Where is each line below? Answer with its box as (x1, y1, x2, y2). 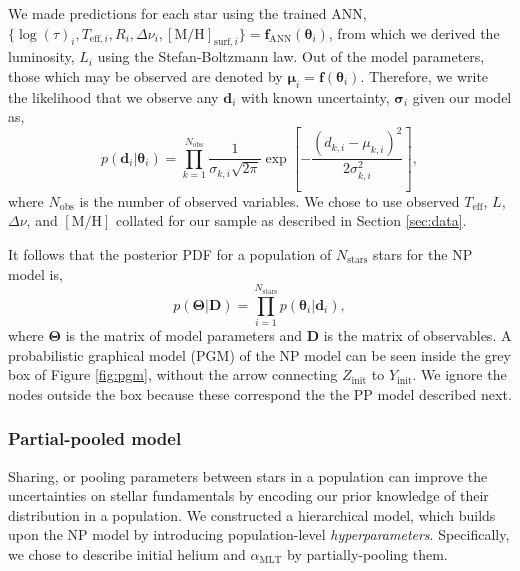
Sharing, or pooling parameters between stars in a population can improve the (8, 465, 488, 486)
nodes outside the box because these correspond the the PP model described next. (8, 383, 512, 404)
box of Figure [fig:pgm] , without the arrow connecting (8, 364, 338, 385)
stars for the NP (372, 244, 473, 265)
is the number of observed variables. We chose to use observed (79, 190, 460, 211)
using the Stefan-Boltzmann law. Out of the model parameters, (97, 46, 485, 67)
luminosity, (8, 46, 75, 67)
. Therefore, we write (360, 65, 489, 86)
